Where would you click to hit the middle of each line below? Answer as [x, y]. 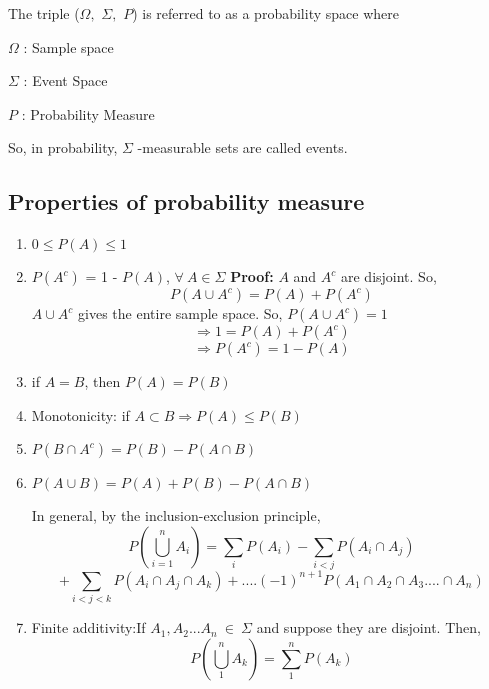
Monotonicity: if [80, 414]
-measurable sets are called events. [242, 147]
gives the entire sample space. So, [180, 313]
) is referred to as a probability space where [265, 13]
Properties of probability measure [186, 201]
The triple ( [44, 13]
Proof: [252, 276]
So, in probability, [63, 147]
